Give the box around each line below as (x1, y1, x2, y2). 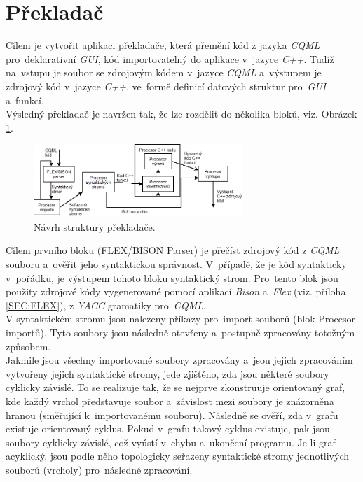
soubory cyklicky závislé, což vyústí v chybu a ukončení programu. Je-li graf (6, 434, 336, 449)
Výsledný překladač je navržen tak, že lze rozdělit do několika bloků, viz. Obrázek (6, 106, 357, 121)
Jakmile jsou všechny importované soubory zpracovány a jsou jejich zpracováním (6, 353, 353, 367)
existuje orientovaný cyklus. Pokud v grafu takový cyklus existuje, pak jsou (6, 421, 330, 436)
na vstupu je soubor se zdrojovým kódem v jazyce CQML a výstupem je (6, 65, 322, 80)
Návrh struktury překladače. (34, 219, 156, 234)
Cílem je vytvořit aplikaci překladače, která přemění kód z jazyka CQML (6, 38, 320, 52)
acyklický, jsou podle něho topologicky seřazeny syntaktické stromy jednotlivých (6, 448, 350, 463)
